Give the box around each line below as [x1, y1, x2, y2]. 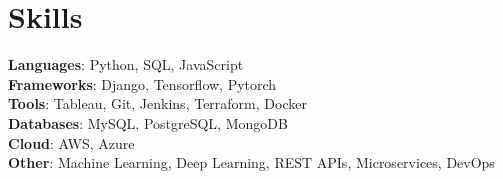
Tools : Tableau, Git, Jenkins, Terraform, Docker [8, 93, 307, 114]
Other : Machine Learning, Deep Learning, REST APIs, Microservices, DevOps [8, 152, 495, 173]
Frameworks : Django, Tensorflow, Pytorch [8, 73, 277, 94]
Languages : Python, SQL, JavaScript [8, 54, 244, 75]
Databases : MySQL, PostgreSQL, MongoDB [8, 112, 288, 133]
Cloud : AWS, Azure [8, 132, 135, 153]
